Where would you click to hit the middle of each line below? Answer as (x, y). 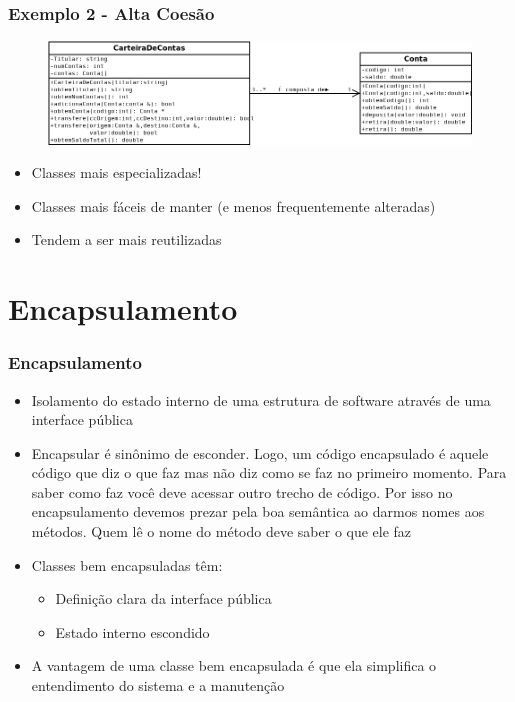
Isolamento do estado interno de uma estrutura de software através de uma (261, 399)
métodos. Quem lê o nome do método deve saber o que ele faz (221, 531)
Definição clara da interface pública (163, 598)
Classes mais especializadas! (116, 172)
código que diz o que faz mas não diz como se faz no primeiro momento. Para (269, 472)
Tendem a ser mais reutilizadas (126, 239)
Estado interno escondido (132, 631)
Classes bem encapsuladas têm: (127, 564)
